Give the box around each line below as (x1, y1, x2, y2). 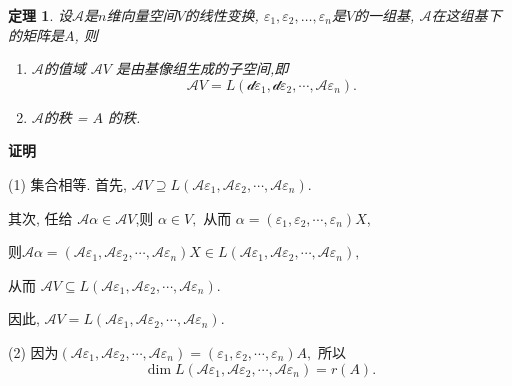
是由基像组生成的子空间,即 (115, 58, 289, 79)
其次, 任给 (8, 207, 73, 228)
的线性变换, (184, 5, 259, 25)
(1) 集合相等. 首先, (8, 173, 127, 194)
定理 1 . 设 (8, 5, 72, 25)
